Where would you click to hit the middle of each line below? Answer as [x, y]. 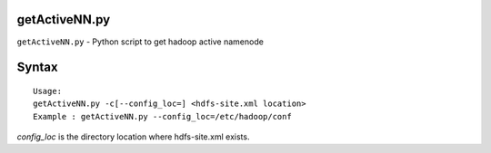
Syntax [37, 67]
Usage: [48, 91]
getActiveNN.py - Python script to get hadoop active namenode [140, 42]
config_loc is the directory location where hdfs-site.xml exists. [133, 137]
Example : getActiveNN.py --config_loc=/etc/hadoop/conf [163, 116]
